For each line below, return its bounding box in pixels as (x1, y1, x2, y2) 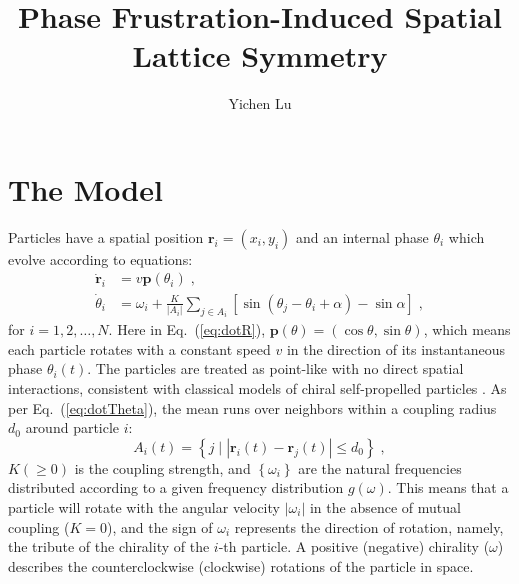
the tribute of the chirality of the (8, 536, 210, 557)
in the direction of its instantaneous (286, 338, 505, 359)
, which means (423, 319, 511, 340)
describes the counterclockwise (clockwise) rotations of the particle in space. (8, 555, 474, 576)
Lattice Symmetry (132, 35, 388, 76)
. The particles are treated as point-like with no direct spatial (87, 358, 464, 379)
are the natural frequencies (298, 457, 462, 478)
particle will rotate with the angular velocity (8, 496, 280, 517)
